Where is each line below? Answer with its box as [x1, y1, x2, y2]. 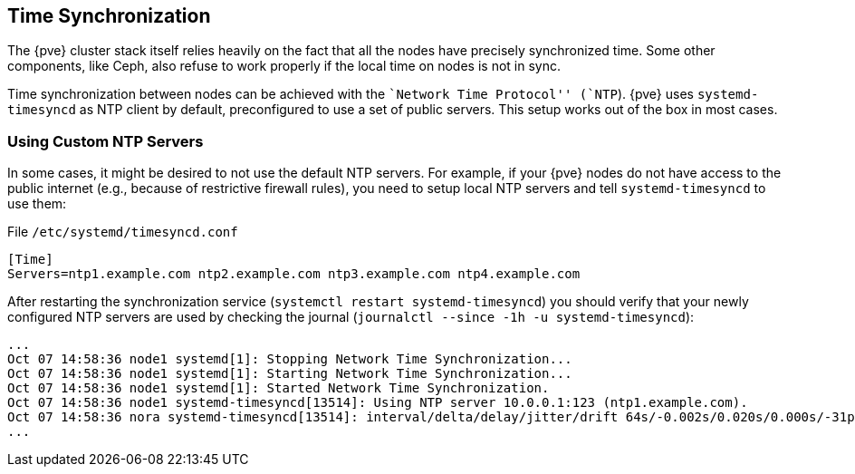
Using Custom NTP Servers [7, 131, 204, 150]
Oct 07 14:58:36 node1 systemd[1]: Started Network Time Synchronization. [7, 381, 550, 396]
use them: [7, 196, 67, 212]
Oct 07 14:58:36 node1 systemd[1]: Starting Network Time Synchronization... [7, 366, 572, 382]
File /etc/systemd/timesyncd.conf [7, 224, 238, 240]
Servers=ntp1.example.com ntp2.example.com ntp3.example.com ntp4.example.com [7, 266, 581, 282]
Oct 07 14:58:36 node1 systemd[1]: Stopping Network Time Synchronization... [7, 352, 572, 367]
